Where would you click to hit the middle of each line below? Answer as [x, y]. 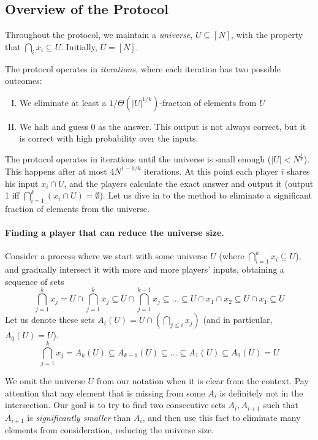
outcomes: [24, 81]
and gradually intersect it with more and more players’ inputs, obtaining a [145, 269]
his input [22, 183]
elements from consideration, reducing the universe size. [110, 430]
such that [281, 405]
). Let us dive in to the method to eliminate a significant [206, 195]
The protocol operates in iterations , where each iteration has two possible [143, 68]
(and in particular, [238, 320]
